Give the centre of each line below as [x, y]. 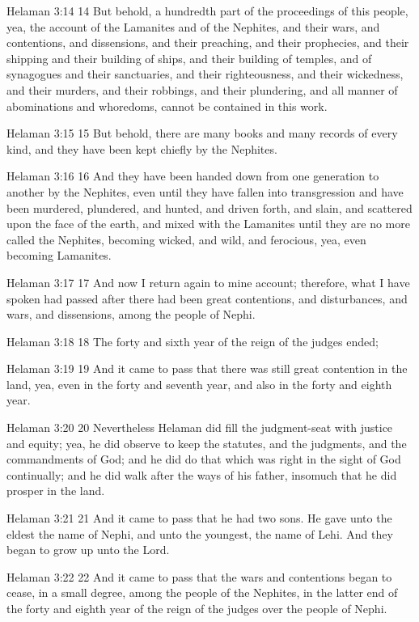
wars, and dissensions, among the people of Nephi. [131, 314]
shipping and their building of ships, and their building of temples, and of [189, 58]
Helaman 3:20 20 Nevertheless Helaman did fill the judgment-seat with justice [200, 427]
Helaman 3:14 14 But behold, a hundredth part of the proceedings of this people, [207, 11]
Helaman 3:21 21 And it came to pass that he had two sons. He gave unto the [199, 518]
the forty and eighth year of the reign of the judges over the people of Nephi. [197, 608]
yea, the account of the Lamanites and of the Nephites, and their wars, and [193, 26]
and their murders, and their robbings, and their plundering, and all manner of [202, 89]
